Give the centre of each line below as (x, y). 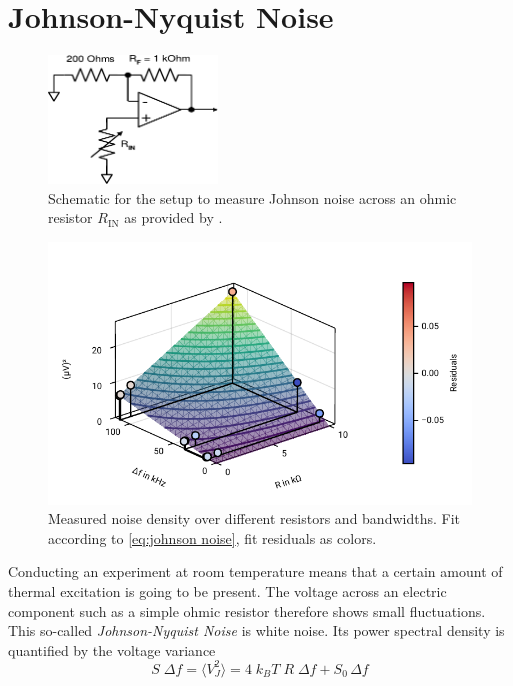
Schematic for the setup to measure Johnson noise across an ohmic (252, 197)
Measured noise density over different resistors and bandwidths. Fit (254, 518)
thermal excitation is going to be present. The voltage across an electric (227, 591)
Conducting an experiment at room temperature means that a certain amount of (255, 571)
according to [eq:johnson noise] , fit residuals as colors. (212, 537)
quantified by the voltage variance (112, 649)
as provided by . (173, 217)
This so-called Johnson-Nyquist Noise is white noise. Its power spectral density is (256, 630)
